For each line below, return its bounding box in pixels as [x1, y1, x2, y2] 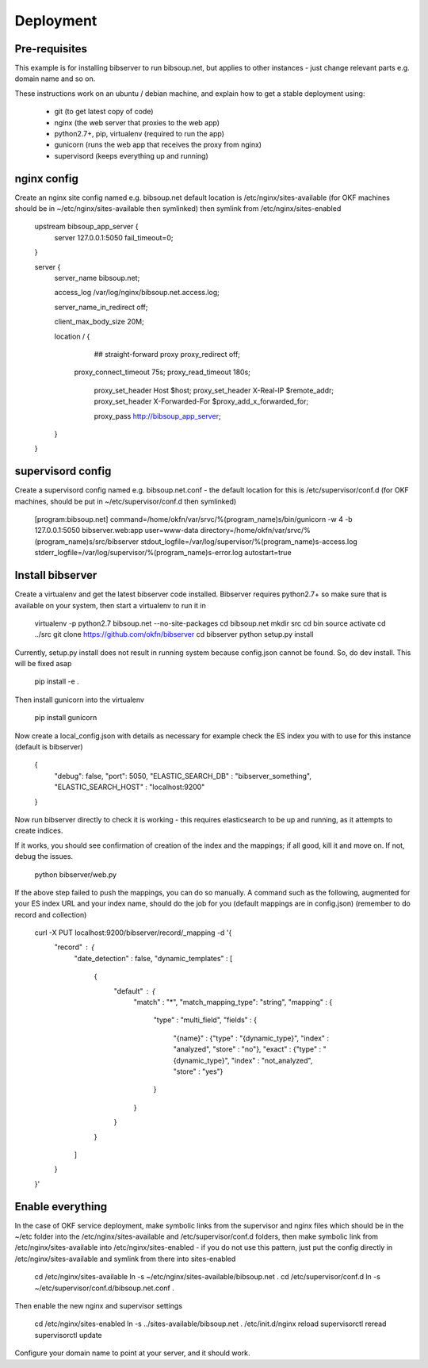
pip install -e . [34, 676, 79, 686]
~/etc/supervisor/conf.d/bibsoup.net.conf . [34, 1283, 174, 1293]
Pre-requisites [14, 42, 87, 56]
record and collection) [14, 910, 87, 919]
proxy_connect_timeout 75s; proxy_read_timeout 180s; [74, 367, 251, 377]
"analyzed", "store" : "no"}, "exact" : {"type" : [173, 1044, 321, 1054]
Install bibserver [14, 569, 97, 582]
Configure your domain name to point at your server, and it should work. [14, 1348, 250, 1358]
